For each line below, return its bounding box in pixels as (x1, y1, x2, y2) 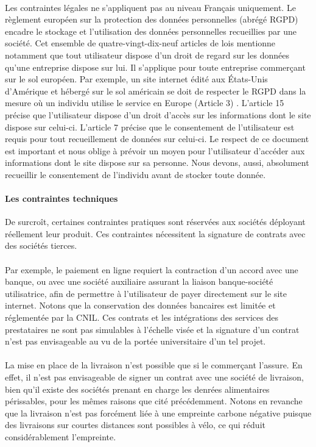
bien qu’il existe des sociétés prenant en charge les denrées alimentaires (5, 382, 270, 395)
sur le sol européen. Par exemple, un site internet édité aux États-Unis (5, 73, 268, 85)
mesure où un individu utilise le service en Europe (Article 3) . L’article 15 (5, 96, 284, 109)
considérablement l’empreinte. (5, 430, 116, 443)
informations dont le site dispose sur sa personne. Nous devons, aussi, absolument (5, 156, 309, 169)
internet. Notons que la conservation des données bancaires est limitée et (5, 299, 276, 312)
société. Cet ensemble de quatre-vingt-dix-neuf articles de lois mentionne (5, 37, 276, 49)
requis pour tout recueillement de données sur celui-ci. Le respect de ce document (5, 132, 309, 145)
